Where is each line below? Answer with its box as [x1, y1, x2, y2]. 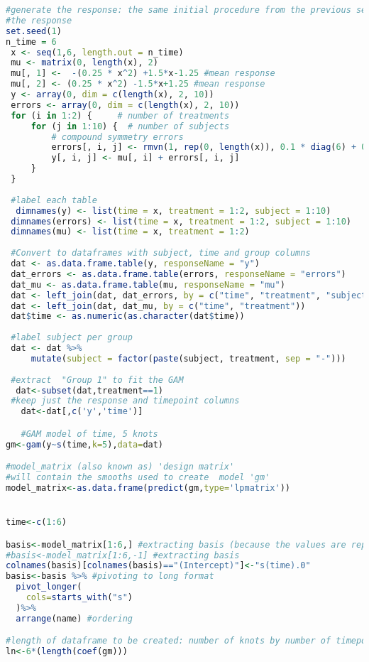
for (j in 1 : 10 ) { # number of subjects [31, 121, 230, 131]
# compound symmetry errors [51, 131, 184, 142]
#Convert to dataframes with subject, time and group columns [11, 248, 311, 259]
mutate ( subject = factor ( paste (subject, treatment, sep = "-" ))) [31, 353, 346, 364]
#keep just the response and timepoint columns [11, 396, 240, 406]
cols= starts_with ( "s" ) [26, 592, 133, 603]
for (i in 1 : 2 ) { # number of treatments [11, 110, 230, 121]
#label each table [11, 195, 97, 205]
